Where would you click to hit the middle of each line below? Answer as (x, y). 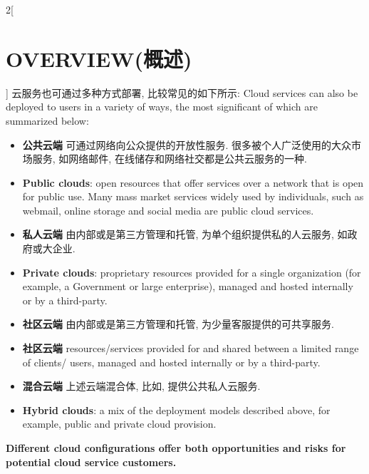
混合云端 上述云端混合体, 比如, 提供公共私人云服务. (141, 386)
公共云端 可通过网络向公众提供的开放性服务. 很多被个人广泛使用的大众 (187, 144)
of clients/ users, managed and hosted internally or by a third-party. (171, 362)
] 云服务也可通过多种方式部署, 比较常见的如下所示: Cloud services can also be (182, 92)
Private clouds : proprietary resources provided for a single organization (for (192, 272)
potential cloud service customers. (91, 462)
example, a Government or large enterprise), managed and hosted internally (188, 286)
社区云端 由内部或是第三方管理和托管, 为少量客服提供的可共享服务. (178, 324)
